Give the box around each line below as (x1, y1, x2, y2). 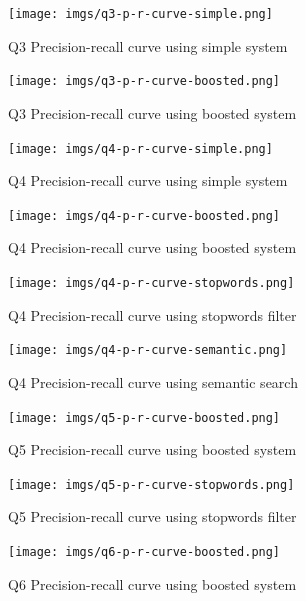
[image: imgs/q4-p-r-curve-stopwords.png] (8, 276, 295, 290)
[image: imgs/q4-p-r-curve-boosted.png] (8, 208, 281, 223)
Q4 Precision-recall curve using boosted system (8, 237, 297, 258)
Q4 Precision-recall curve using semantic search (8, 371, 298, 392)
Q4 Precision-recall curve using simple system (8, 170, 288, 191)
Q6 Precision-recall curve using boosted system (8, 573, 297, 594)
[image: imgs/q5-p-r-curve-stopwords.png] (8, 477, 295, 492)
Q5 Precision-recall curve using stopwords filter (8, 506, 297, 527)
